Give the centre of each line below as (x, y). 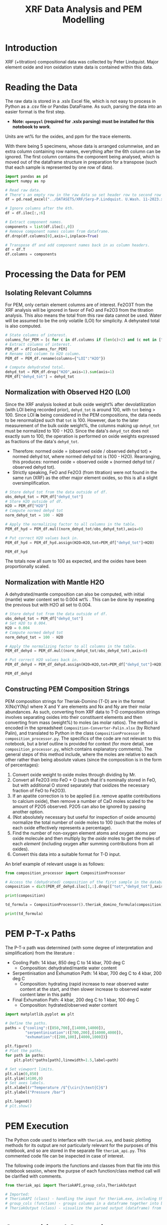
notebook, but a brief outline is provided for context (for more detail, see (79, 743)
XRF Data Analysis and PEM (83, 9)
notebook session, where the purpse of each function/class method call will (83, 1171)
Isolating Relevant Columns (48, 293)
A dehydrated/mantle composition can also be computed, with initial (75, 594)
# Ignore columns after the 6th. (40, 208)
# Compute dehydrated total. (35, 367)
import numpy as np (25, 181)
